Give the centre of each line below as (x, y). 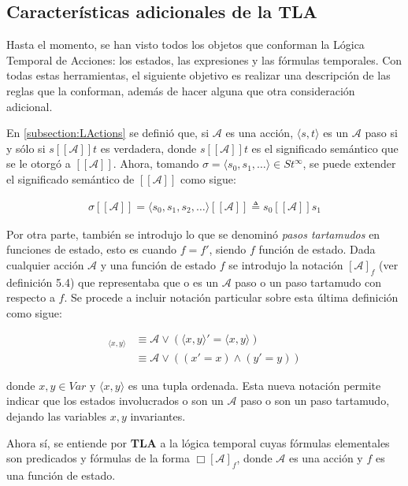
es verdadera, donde (148, 148)
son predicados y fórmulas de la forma (98, 458)
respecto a (31, 297)
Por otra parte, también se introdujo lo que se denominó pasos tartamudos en (193, 234)
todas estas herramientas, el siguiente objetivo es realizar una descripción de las (198, 75)
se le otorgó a (39, 163)
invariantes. (158, 416)
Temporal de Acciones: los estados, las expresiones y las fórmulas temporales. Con (204, 59)
